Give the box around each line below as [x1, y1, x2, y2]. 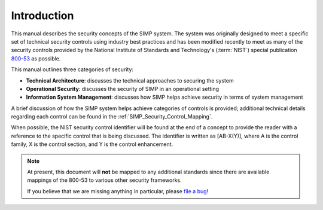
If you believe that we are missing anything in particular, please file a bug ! [27, 187, 209, 194]
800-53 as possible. [11, 54, 61, 62]
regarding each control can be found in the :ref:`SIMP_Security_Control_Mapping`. [11, 113, 213, 120]
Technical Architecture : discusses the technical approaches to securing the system [26, 77, 234, 84]
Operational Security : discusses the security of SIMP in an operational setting [26, 85, 220, 92]
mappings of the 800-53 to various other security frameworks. [27, 176, 182, 184]
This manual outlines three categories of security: [11, 66, 134, 73]
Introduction [11, 9, 74, 22]
